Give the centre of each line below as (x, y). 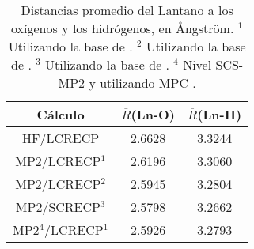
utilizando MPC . (148, 83)
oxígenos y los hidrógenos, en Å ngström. (123, 28)
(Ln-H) (220, 114)
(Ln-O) (153, 114)
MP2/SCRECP (58, 207)
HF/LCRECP (61, 138)
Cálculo (61, 114)
